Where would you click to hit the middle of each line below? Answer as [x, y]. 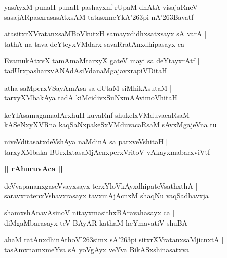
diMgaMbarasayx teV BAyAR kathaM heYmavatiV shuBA [96, 222]
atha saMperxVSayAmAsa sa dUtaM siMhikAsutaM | [88, 87]
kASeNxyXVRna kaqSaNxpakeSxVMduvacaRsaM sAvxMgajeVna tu [110, 124]
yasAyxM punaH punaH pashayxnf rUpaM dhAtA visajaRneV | [103, 7]
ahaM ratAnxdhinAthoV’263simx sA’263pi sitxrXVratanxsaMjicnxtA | [114, 239]
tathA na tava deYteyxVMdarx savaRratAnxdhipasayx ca [94, 43]
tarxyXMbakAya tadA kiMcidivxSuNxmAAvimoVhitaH [91, 98]
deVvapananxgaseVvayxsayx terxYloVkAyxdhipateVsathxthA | [101, 185]
